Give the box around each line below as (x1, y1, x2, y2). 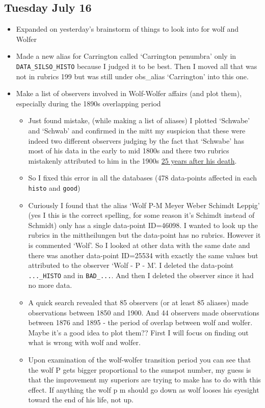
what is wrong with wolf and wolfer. (28, 337, 141, 348)
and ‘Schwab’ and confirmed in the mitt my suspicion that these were (28, 125, 246, 136)
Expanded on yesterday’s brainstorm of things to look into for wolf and (16, 24, 239, 34)
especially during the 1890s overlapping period (16, 98, 161, 108)
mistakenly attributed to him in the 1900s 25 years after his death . (28, 155, 237, 166)
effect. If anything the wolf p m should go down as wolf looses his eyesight (28, 384, 259, 395)
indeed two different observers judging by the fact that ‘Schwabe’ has (28, 135, 245, 146)
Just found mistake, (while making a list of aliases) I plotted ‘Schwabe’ (28, 115, 250, 126)
